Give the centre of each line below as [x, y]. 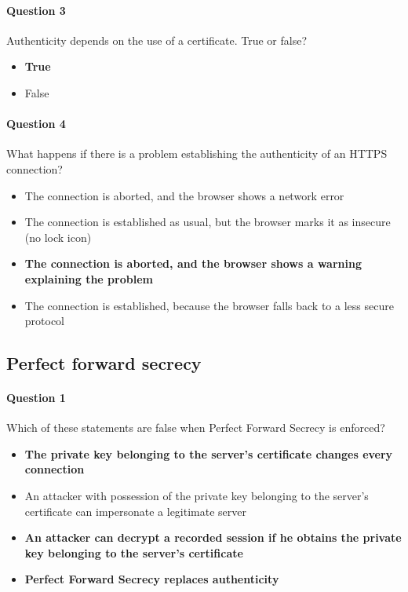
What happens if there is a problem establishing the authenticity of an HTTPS [197, 153]
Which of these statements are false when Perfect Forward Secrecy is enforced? [196, 428]
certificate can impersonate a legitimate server [136, 511]
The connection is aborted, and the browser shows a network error [184, 195]
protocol [45, 321]
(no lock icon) [58, 237]
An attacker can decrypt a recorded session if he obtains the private [213, 537]
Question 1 [36, 398]
